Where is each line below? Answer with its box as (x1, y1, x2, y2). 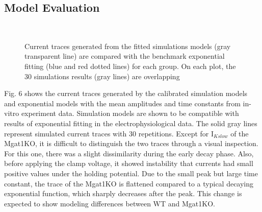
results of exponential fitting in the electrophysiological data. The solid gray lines (4, 117, 257, 128)
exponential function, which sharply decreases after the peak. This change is (4, 188, 242, 199)
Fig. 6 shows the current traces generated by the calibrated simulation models (4, 88, 248, 99)
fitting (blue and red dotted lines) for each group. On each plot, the (24, 60, 236, 71)
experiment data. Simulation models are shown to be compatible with (21, 108, 239, 119)
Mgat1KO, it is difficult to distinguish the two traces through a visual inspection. (4, 138, 258, 149)
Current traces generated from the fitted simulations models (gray (24, 40, 231, 51)
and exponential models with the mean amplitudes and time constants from (4, 98, 241, 108)
